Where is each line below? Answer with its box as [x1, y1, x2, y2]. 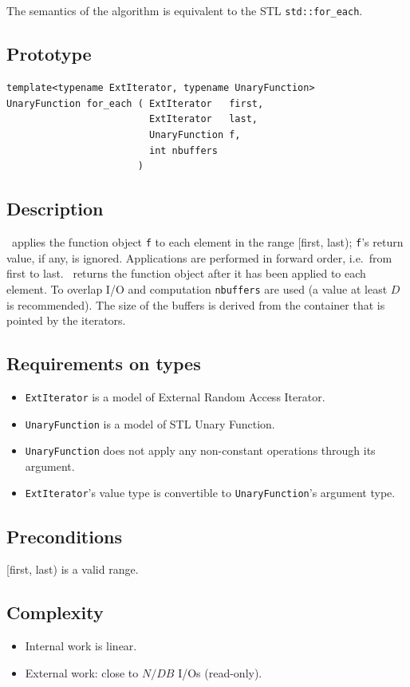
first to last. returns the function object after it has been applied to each [6, 265, 366, 282]
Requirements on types [6, 351, 201, 376]
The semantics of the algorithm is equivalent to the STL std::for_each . [6, 2, 363, 19]
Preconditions [6, 523, 122, 548]
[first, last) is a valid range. [6, 561, 139, 578]
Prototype [6, 41, 92, 66]
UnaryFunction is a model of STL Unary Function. [25, 415, 275, 432]
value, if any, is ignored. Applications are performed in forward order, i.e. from [6, 249, 392, 266]
